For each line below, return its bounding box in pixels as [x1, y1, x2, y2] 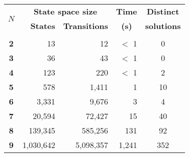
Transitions [63, 20, 109, 31]
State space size [33, 5, 98, 17]
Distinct [147, 5, 179, 17]
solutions [145, 20, 181, 31]
